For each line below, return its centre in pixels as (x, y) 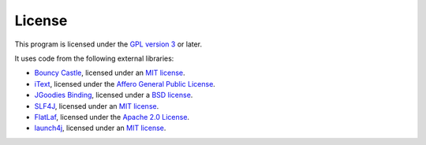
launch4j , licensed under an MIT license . (100, 128)
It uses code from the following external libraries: (94, 58)
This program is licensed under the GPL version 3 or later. (108, 44)
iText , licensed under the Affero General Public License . (125, 84)
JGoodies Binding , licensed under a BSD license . (114, 95)
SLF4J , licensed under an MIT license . (97, 106)
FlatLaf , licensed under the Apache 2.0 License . (112, 117)
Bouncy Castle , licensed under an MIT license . (110, 73)
